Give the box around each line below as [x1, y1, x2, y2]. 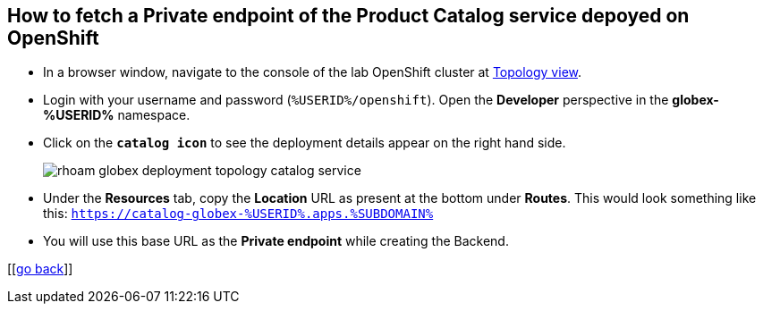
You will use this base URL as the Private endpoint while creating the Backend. [43, 233, 509, 249]
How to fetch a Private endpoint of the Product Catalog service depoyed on [7, 4, 690, 27]
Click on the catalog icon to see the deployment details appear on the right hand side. [43, 135, 566, 151]
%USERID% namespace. [43, 107, 191, 123]
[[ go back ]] [7, 261, 73, 277]
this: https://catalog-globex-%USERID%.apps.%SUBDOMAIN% [43, 206, 434, 222]
